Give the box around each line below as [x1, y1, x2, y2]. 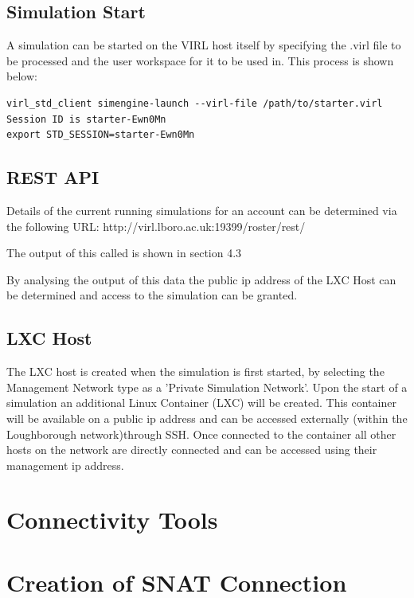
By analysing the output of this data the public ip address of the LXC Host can [6, 271, 396, 287]
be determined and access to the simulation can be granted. [6, 287, 298, 303]
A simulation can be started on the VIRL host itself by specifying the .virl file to [6, 37, 401, 53]
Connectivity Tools [6, 503, 218, 536]
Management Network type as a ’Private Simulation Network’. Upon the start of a [6, 378, 408, 395]
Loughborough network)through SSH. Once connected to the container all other [6, 425, 396, 442]
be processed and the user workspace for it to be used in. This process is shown [6, 52, 394, 68]
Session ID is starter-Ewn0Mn [6, 113, 166, 125]
